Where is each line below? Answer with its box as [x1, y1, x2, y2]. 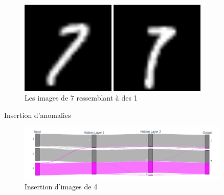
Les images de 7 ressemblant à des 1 [25, 92, 138, 103]
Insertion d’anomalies [4, 109, 71, 120]
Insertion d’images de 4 [25, 181, 98, 191]
